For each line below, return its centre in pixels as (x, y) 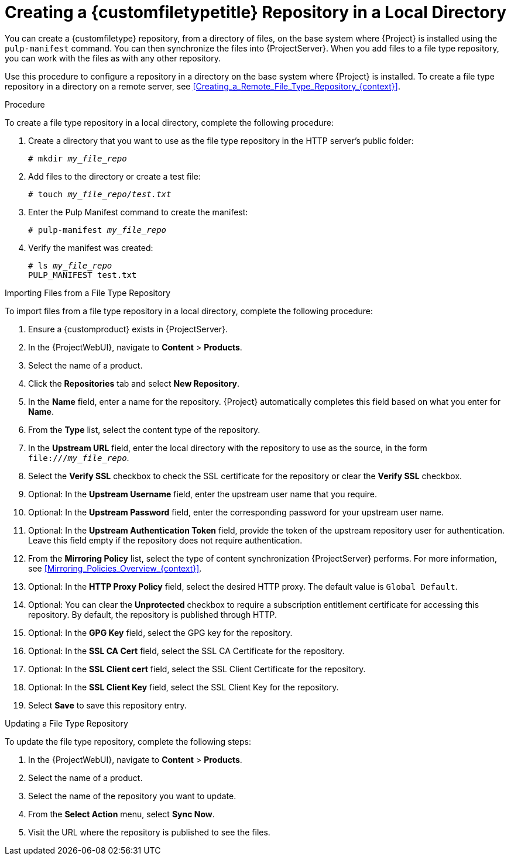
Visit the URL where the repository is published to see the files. (149, 832)
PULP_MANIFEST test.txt (83, 275)
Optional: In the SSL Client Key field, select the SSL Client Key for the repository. (184, 687)
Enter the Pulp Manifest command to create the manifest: (138, 212)
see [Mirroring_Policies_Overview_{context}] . (115, 568)
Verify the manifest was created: (91, 247)
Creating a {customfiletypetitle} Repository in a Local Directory (256, 12)
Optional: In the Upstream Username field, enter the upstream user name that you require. (203, 494)
